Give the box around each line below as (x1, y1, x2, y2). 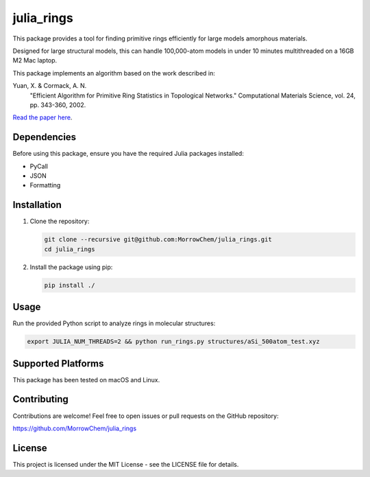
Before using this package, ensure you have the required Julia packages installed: (12, 150, 245, 158)
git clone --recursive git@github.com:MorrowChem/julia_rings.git (44, 235, 272, 244)
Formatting (29, 181, 61, 189)
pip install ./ (44, 281, 95, 289)
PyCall (29, 162, 48, 170)
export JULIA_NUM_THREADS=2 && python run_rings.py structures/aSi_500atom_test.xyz (27, 338, 320, 346)
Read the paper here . (12, 113, 73, 121)
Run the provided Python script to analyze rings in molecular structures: (12, 319, 216, 327)
